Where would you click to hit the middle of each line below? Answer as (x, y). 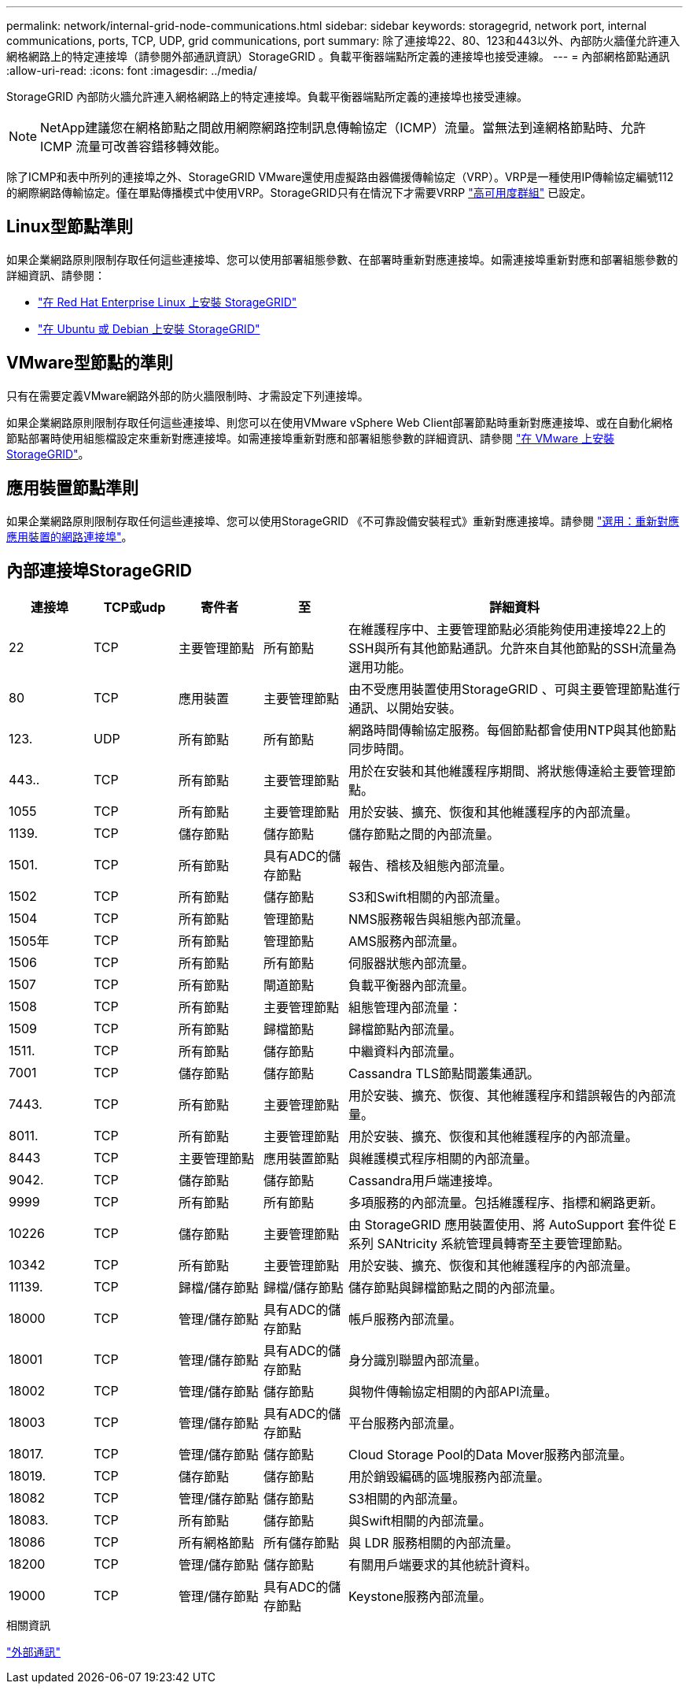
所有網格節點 (217, 1543)
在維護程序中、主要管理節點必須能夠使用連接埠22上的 (507, 630)
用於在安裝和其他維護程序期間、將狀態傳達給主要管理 (506, 771)
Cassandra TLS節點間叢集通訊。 (444, 1074)
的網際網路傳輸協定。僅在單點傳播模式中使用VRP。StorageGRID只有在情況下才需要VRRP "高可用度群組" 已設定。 (299, 193)
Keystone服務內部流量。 (420, 1597)
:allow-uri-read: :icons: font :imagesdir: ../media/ (132, 70)
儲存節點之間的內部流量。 (424, 834)
